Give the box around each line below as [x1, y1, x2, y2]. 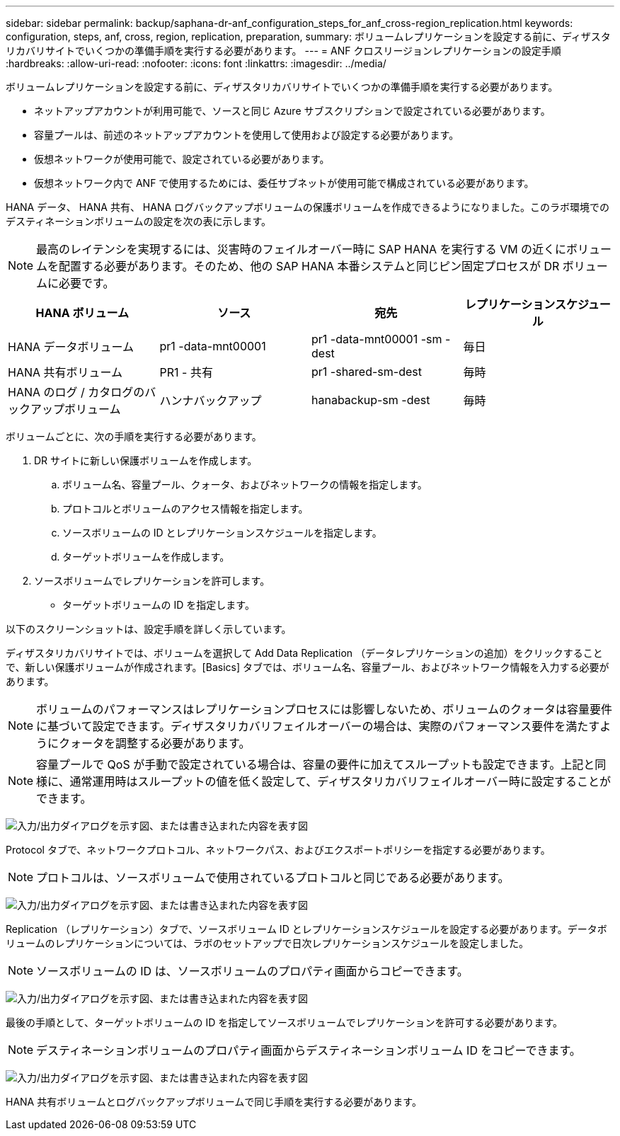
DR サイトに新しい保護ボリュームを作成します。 [34, 454, 258, 466]
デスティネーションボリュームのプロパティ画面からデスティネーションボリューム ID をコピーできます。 [36, 1043, 581, 1057]
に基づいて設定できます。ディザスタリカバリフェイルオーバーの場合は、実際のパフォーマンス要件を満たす [36, 719, 600, 733]
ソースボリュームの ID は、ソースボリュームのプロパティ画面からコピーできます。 [36, 964, 469, 978]
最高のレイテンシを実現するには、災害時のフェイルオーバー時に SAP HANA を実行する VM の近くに [36, 242, 567, 256]
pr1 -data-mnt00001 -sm [311, 332, 442, 346]
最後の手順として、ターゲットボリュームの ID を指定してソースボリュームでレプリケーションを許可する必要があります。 [6, 1016, 563, 1028]
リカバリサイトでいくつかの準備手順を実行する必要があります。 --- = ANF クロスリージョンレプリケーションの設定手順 [6, 45, 561, 57]
